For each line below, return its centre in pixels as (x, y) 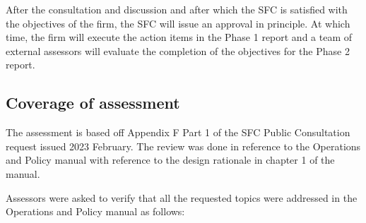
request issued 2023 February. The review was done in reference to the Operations (183, 146)
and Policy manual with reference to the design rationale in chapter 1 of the (170, 160)
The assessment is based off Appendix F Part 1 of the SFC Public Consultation (178, 132)
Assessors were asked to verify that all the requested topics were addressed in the (182, 197)
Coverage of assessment (93, 103)
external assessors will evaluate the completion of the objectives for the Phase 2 (178, 50)
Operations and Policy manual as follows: (95, 211)
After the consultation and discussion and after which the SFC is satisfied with (177, 9)
